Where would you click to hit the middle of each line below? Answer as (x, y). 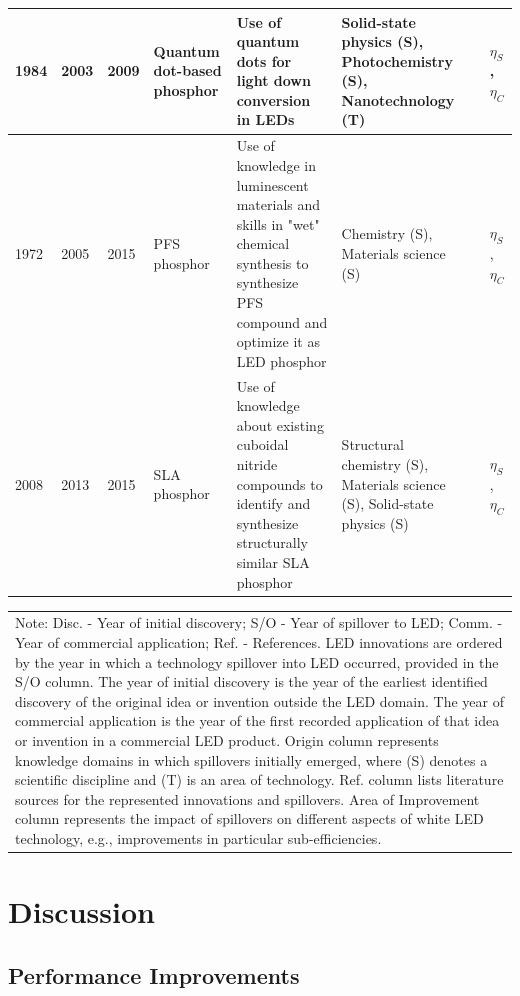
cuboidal (262, 444)
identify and (273, 503)
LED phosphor (281, 360)
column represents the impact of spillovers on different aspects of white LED (249, 818)
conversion (273, 99)
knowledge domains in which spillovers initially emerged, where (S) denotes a (251, 759)
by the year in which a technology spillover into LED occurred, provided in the (257, 661)
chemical (263, 243)
